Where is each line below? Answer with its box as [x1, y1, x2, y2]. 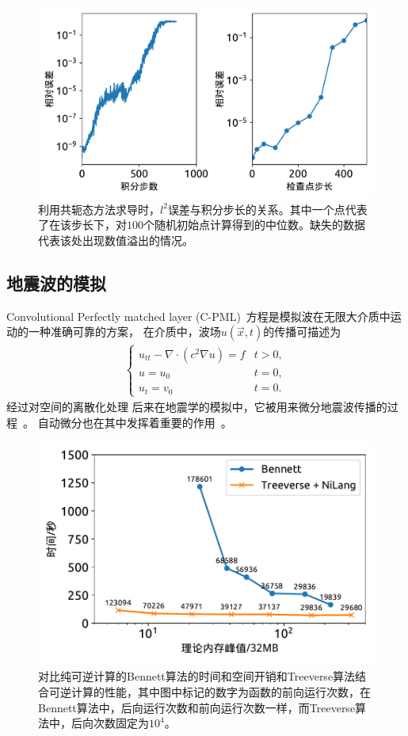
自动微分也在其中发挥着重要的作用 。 [37, 414, 232, 430]
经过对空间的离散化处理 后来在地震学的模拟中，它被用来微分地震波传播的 [6, 398, 387, 414]
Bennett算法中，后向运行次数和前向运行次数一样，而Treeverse [38, 699, 356, 715]
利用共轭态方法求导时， [38, 200, 160, 217]
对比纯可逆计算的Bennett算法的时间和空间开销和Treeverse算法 [38, 668, 356, 685]
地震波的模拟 [6, 270, 106, 295]
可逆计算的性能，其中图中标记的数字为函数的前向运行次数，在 [48, 683, 371, 700]
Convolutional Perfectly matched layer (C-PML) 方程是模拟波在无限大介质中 [6, 307, 391, 324]
